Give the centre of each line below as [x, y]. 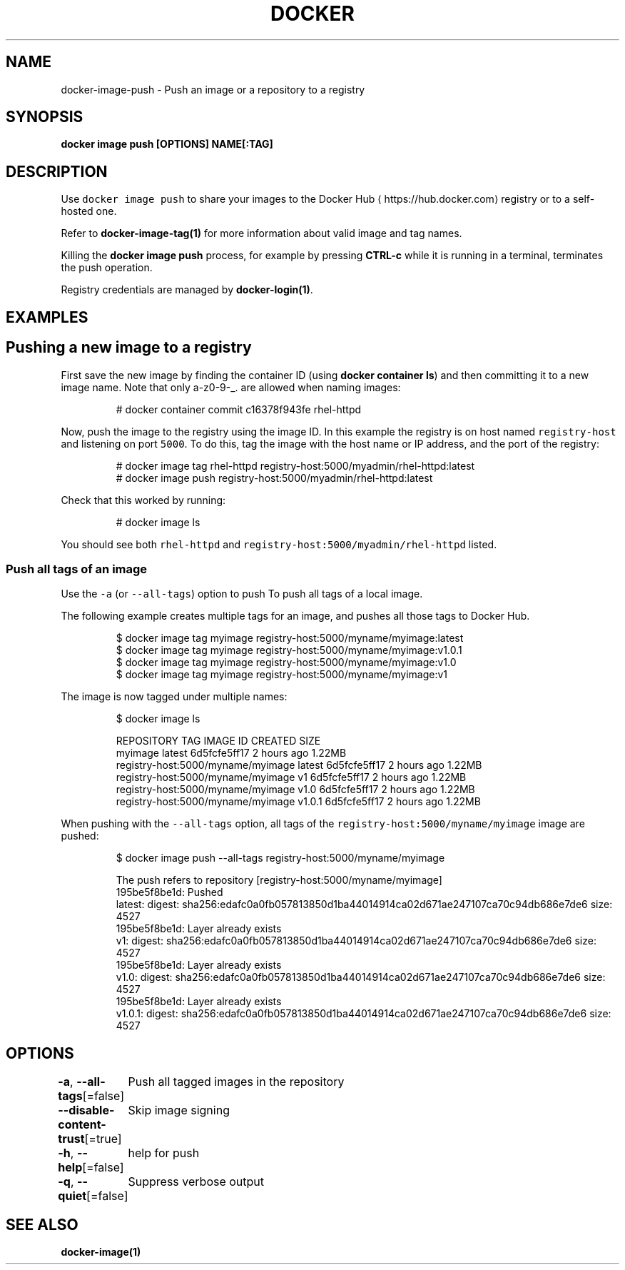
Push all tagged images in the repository [236, 1082]
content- [82, 1125]
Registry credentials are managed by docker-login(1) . [187, 290]
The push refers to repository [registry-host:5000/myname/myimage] [279, 880]
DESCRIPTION [57, 171]
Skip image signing [179, 1110]
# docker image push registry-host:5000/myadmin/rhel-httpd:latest [274, 478]
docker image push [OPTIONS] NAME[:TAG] [167, 144]
